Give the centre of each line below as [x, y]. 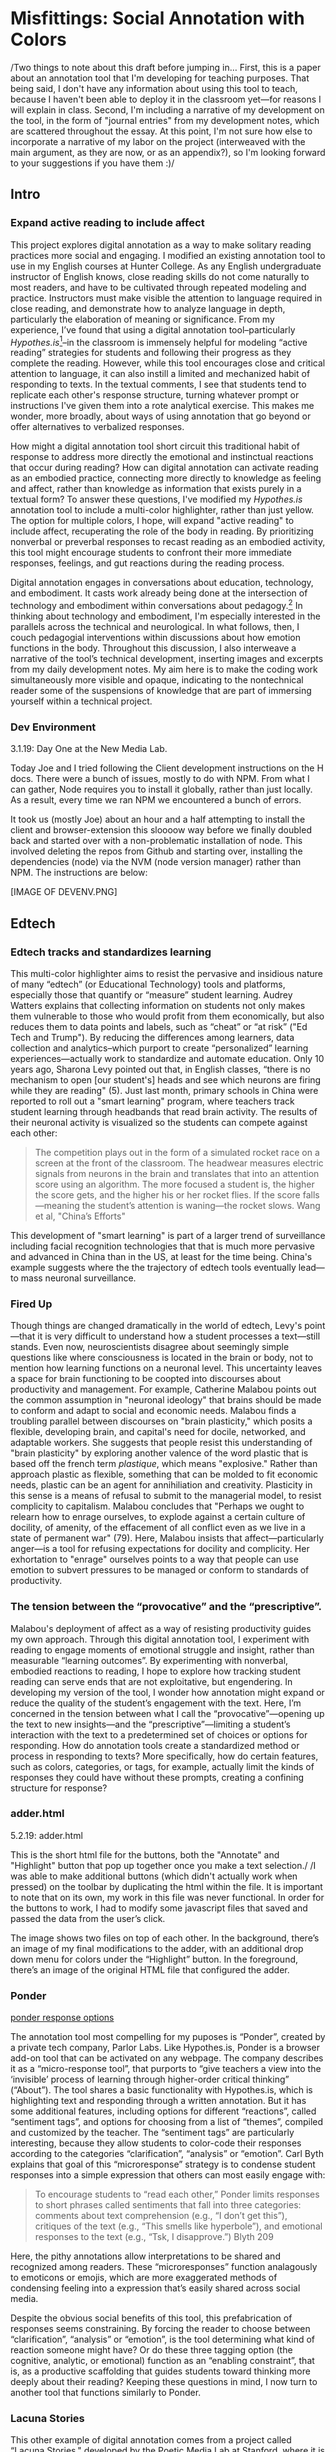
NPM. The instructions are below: [79, 873]
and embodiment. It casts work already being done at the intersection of [159, 593]
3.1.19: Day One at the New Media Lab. [89, 749]
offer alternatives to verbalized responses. [97, 427]
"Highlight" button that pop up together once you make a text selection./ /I [163, 1865]
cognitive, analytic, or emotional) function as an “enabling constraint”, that [162, 2361]
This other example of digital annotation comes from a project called [151, 2440]
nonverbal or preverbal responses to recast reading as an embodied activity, [168, 542]
